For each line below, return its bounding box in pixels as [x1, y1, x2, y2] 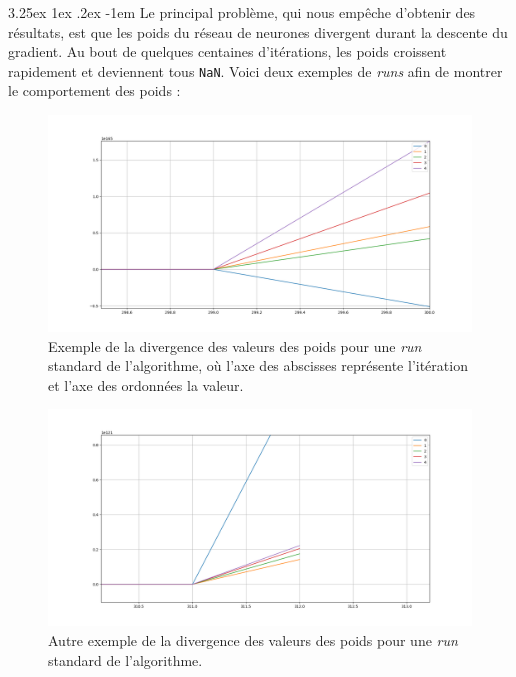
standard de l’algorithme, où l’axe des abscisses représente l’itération [48, 355, 468, 376]
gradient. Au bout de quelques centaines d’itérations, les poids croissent [8, 41, 447, 62]
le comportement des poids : [8, 80, 181, 101]
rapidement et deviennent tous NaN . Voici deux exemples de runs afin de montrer [8, 60, 503, 81]
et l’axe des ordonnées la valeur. [48, 374, 244, 395]
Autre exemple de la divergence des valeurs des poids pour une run [48, 629, 458, 650]
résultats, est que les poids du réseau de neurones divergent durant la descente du [8, 21, 508, 42]
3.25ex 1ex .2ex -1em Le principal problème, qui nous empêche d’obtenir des [8, 2, 476, 22]
